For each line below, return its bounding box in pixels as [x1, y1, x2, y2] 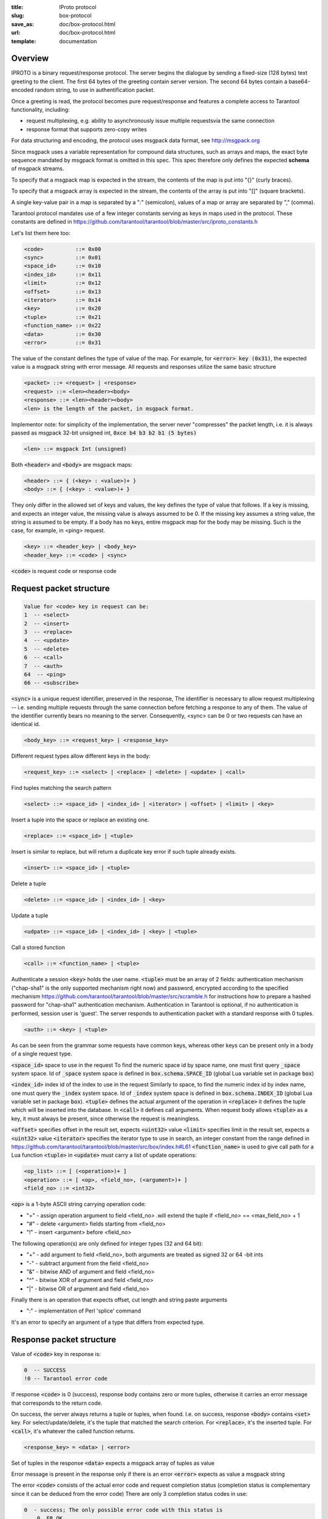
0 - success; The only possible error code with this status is [24, 1506, 223, 1513]
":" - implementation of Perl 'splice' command [26, 1307, 141, 1315]
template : [11, 37, 36, 45]
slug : [11, 12, 24, 19]
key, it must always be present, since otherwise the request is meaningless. [11, 1115, 200, 1122]
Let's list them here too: [11, 229, 70, 236]
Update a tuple [11, 912, 49, 919]
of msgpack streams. [11, 165, 64, 173]
